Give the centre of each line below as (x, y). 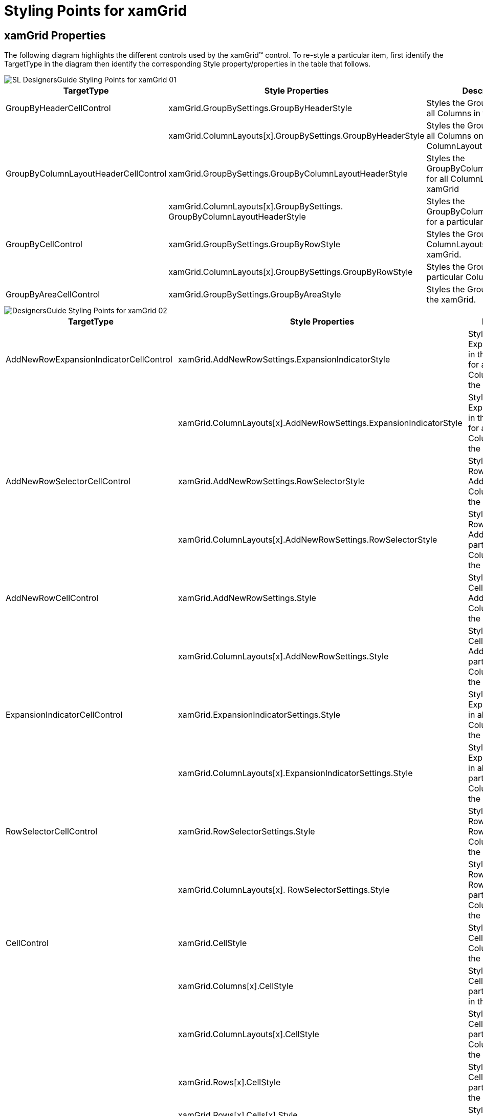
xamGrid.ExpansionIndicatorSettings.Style (259, 715)
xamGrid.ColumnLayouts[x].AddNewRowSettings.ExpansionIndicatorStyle (320, 423)
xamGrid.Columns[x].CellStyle (236, 986)
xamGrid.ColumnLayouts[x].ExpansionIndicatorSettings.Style (295, 773)
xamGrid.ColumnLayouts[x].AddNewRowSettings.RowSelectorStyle (308, 540)
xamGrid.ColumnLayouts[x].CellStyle (249, 1034)
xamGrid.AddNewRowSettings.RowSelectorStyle (271, 481)
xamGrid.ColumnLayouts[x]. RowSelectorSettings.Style (284, 890)
